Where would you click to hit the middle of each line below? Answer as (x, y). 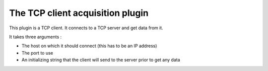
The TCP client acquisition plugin (79, 13)
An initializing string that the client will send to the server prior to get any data (101, 60)
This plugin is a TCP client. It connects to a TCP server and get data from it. (86, 28)
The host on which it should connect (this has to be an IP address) (89, 46)
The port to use (37, 53)
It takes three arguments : (35, 37)
